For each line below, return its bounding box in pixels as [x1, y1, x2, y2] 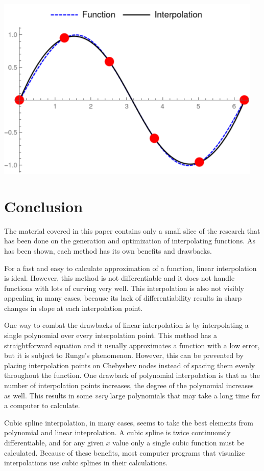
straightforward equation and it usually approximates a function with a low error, [4, 340, 260, 350]
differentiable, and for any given [4, 437, 104, 447]
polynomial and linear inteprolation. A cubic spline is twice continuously [4, 427, 231, 438]
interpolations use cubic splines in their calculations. [4, 457, 168, 468]
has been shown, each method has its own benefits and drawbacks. [4, 245, 212, 256]
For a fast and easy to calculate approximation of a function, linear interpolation [4, 262, 257, 273]
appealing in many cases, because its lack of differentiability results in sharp [4, 293, 242, 303]
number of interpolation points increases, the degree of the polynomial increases [4, 380, 254, 391]
